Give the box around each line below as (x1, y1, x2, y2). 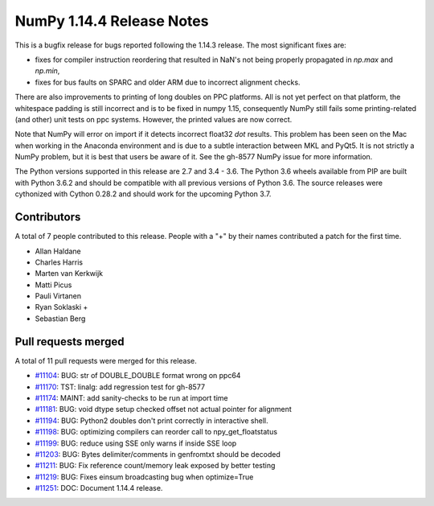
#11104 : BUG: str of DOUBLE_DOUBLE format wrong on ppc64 (35, 371, 241, 381)
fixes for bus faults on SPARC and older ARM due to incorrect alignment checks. (35, 77, 301, 87)
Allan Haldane (35, 246, 82, 256)
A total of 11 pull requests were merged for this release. (14, 356, 197, 365)
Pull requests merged (14, 335, 125, 348)
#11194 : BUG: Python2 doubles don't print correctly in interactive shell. (35, 415, 268, 426)
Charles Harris (35, 257, 84, 267)
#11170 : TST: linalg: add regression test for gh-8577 (35, 382, 205, 392)
